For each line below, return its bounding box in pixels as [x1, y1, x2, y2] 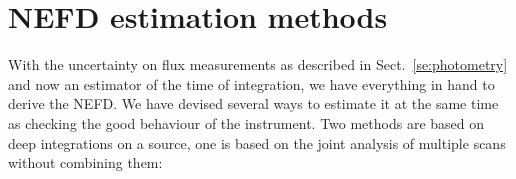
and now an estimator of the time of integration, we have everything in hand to [8, 73, 495, 94]
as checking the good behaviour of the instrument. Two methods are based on [8, 112, 485, 133]
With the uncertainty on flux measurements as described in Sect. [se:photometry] [8, 54, 508, 75]
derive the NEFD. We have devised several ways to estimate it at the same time [8, 93, 499, 114]
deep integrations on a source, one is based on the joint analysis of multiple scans [8, 132, 506, 153]
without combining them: [8, 152, 163, 173]
